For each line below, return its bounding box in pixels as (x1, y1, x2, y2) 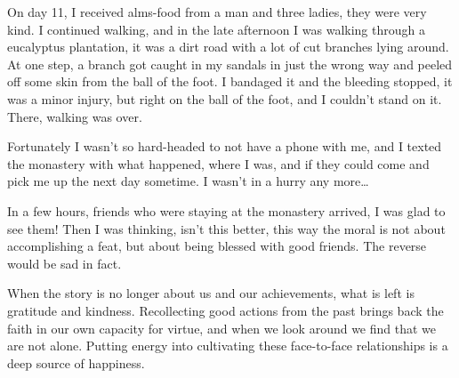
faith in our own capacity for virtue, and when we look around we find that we (7, 318, 437, 337)
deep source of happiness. (7, 353, 145, 372)
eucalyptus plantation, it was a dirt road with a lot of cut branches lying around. (7, 37, 449, 56)
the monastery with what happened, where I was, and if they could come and (7, 154, 430, 173)
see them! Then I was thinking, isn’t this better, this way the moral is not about (7, 219, 446, 237)
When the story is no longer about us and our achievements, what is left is (7, 284, 415, 302)
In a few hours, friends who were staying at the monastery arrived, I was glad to (7, 201, 446, 220)
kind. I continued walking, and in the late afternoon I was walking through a (7, 20, 425, 38)
